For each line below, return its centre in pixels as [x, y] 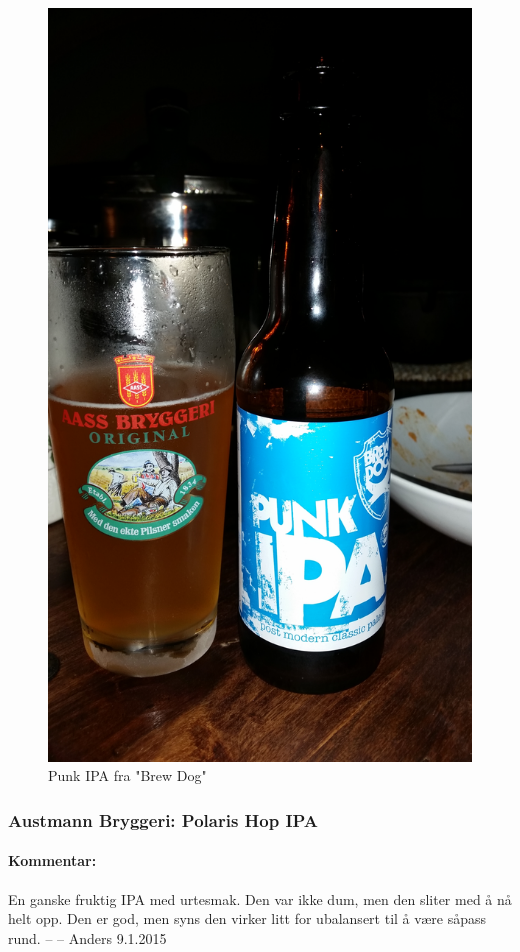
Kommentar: [52, 860]
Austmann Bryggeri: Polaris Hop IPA [163, 819]
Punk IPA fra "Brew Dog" [127, 775]
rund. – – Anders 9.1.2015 [87, 937]
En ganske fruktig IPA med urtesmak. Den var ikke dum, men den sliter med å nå [260, 898]
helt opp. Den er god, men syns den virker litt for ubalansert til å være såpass [247, 918]
